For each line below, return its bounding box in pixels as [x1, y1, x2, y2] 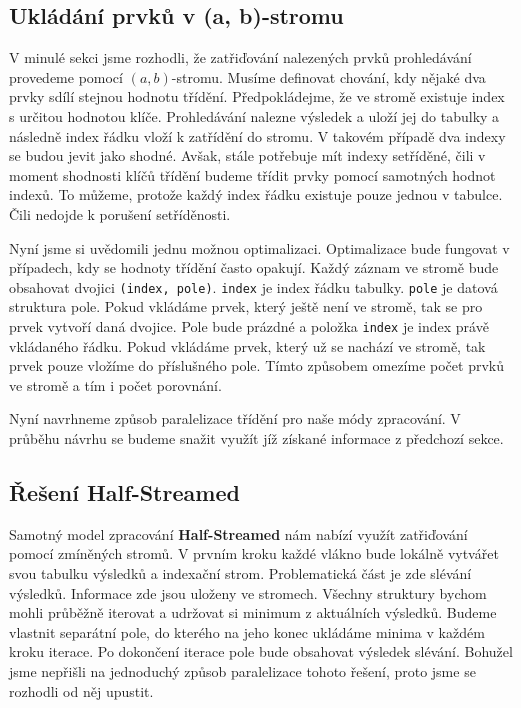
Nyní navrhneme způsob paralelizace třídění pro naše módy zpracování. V [9, 408, 461, 429]
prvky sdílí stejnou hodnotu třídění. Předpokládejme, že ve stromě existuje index [9, 86, 505, 107]
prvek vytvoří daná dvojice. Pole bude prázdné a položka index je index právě [9, 315, 489, 336]
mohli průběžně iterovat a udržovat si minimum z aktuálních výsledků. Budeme [9, 602, 497, 623]
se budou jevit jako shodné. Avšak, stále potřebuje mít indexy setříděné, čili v [9, 145, 486, 166]
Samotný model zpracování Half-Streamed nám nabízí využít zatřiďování [9, 523, 468, 544]
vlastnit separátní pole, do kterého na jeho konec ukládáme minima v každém [9, 621, 485, 642]
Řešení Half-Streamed [9, 477, 240, 507]
